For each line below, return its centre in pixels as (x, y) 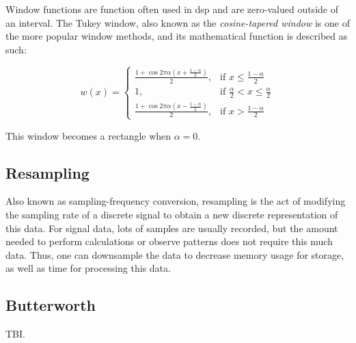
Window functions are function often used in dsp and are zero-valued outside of (172, 9)
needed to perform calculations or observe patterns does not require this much (169, 241)
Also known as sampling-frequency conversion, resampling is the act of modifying (176, 201)
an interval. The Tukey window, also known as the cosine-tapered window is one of (178, 22)
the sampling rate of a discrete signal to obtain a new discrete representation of (172, 214)
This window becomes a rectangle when (88, 135)
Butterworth (51, 305)
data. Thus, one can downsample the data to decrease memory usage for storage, (175, 254)
